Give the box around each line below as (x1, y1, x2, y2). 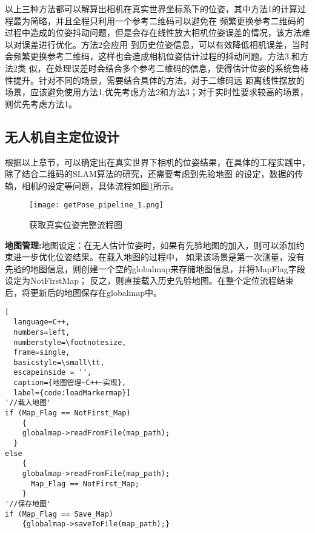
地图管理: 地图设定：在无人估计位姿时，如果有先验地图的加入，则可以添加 (5, 238, 296, 251)
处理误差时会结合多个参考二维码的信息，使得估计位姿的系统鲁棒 (54, 61, 309, 74)
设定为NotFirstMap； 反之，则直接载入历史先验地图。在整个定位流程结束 (5, 274, 294, 287)
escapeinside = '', (13, 368, 92, 377)
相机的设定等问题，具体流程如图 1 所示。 (21, 179, 179, 192)
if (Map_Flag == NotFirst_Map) (5, 409, 131, 418)
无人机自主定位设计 (5, 127, 119, 146)
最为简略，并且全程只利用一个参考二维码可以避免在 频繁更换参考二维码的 (13, 14, 305, 27)
